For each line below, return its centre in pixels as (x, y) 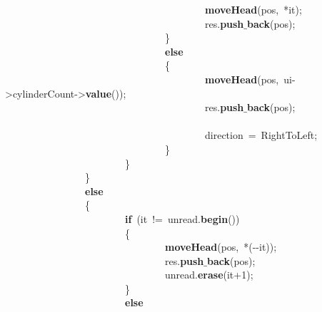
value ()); (106, 93)
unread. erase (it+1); (209, 275)
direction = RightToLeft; (261, 135)
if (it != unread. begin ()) (182, 218)
